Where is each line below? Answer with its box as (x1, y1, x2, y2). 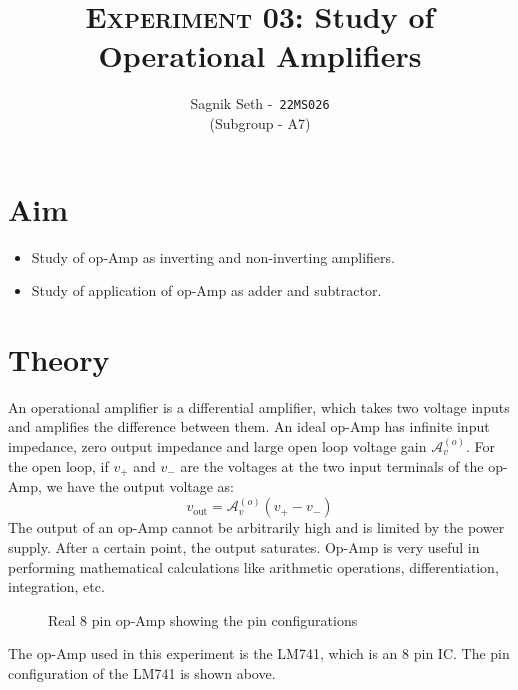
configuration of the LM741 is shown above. (8, 662, 276, 683)
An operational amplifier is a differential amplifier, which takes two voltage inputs (8, 396, 510, 417)
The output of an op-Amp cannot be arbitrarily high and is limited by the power (8, 517, 505, 538)
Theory (8, 338, 110, 379)
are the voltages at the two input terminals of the (180, 455, 484, 476)
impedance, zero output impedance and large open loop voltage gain (8, 436, 427, 456)
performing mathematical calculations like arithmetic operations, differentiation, (8, 556, 499, 577)
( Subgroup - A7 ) (209, 112, 311, 133)
